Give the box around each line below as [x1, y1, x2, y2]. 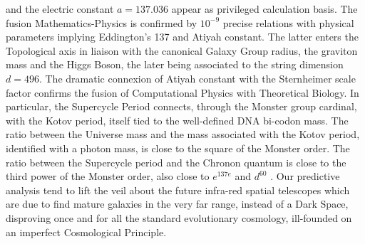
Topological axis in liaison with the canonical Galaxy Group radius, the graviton [6, 43, 358, 58]
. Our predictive [270, 169, 340, 184]
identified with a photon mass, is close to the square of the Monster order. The [6, 140, 350, 155]
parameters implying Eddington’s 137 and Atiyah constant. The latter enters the [6, 29, 359, 44]
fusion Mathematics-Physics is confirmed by [6, 15, 197, 30]
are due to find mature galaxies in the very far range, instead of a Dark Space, [6, 196, 349, 211]
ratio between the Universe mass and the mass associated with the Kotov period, [6, 127, 360, 142]
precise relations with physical [222, 15, 354, 30]
